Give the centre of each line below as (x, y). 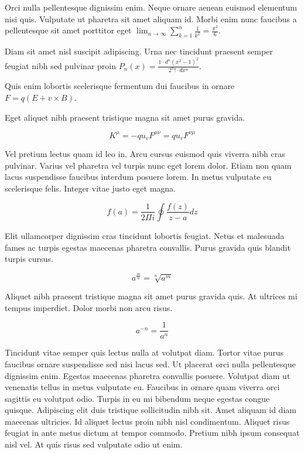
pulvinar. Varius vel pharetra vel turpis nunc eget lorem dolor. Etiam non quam (148, 165)
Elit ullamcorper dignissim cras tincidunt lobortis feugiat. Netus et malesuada (145, 235)
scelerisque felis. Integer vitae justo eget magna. (90, 188)
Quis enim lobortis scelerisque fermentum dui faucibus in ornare (120, 86)
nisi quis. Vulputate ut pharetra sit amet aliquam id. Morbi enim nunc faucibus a (151, 18)
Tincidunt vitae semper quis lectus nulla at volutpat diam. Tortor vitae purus (144, 352)
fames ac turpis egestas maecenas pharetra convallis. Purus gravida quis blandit (148, 247)
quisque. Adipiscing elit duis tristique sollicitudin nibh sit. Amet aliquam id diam (151, 410)
